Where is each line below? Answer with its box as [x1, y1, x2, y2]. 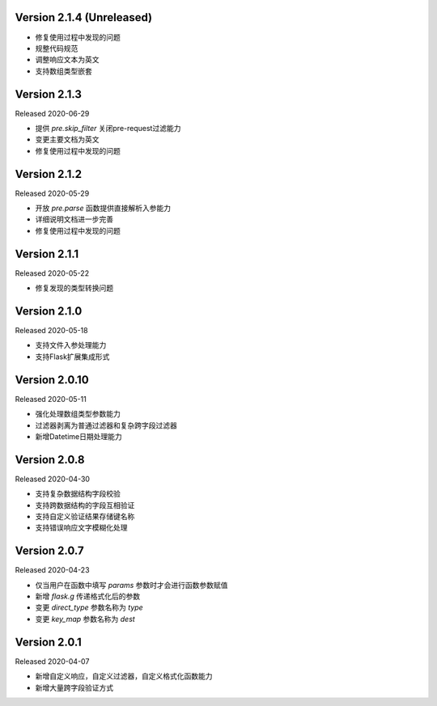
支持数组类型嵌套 [35, 66, 92, 76]
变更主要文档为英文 [35, 134, 100, 145]
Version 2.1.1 [15, 247, 79, 260]
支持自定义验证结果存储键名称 [35, 511, 135, 521]
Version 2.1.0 [15, 304, 83, 318]
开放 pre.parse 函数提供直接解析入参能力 [35, 203, 172, 213]
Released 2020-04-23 [15, 565, 90, 575]
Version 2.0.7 [15, 544, 84, 558]
